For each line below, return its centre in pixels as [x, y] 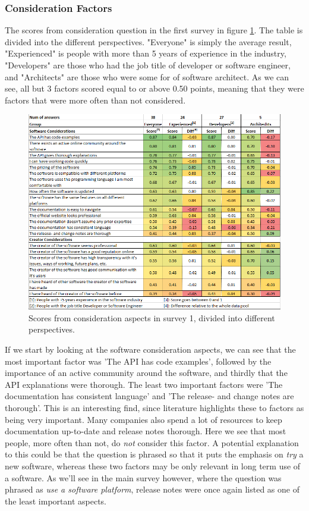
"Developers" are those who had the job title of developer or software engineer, [148, 65]
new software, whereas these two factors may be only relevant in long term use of [153, 465]
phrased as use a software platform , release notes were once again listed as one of [152, 489]
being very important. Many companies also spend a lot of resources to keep [144, 419]
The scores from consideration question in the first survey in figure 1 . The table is [154, 30]
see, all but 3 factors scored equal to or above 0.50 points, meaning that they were [154, 88]
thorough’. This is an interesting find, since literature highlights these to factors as [154, 407]
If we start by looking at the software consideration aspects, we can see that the [150, 349]
